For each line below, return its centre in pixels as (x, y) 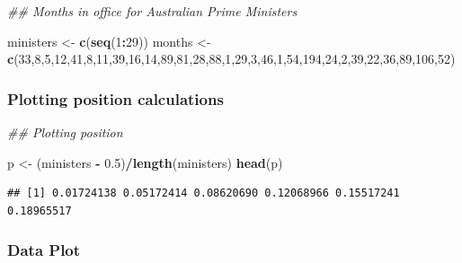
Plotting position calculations (115, 98)
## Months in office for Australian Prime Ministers (152, 11)
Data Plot (44, 250)
